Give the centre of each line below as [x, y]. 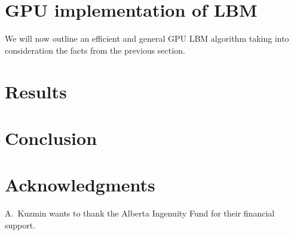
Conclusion [51, 137]
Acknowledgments [80, 185]
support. [20, 225]
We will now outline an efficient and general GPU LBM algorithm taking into [147, 38]
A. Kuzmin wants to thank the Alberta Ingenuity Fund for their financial [140, 213]
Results [36, 91]
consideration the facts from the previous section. [95, 50]
